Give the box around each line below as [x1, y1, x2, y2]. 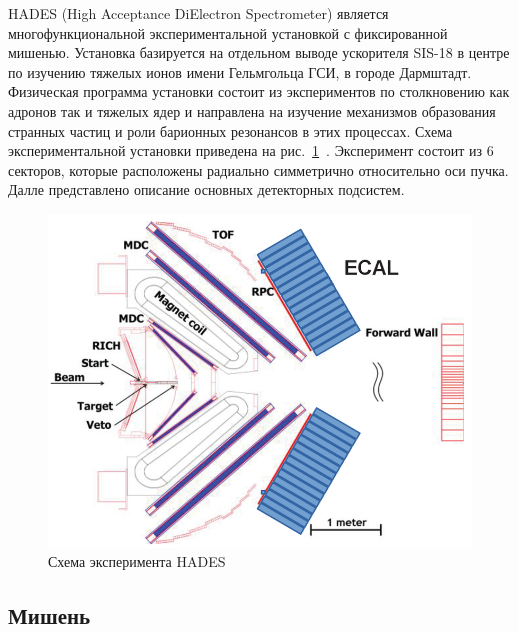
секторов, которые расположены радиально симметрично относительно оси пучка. [8, 159, 509, 180]
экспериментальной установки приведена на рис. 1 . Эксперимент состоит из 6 [8, 140, 494, 161]
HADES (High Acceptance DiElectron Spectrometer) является [8, 3, 389, 23]
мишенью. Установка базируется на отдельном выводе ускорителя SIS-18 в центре [8, 42, 510, 63]
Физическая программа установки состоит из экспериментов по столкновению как [8, 81, 510, 102]
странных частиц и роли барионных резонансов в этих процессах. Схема [8, 120, 453, 141]
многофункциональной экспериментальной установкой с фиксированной [8, 22, 448, 43]
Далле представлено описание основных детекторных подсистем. [8, 179, 405, 200]
